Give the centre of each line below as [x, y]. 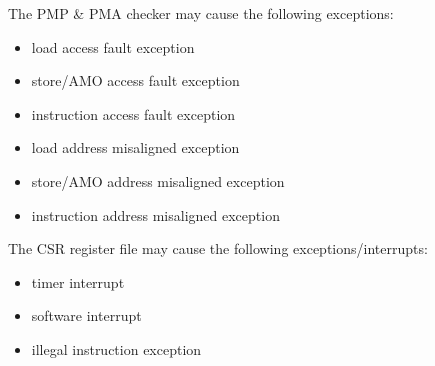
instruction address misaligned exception [155, 214]
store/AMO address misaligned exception [158, 180]
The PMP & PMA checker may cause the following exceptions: [201, 13]
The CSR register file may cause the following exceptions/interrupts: [218, 248]
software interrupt [86, 315]
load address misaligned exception [135, 147]
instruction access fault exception [133, 113]
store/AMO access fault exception [135, 80]
